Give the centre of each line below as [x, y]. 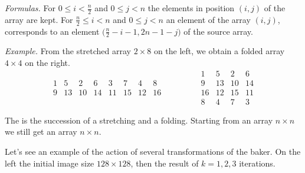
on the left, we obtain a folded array [219, 51]
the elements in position [191, 8]
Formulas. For [30, 8]
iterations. [257, 163]
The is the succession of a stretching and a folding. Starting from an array [139, 120]
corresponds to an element [52, 31]
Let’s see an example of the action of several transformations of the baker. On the [153, 151]
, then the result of [165, 163]
